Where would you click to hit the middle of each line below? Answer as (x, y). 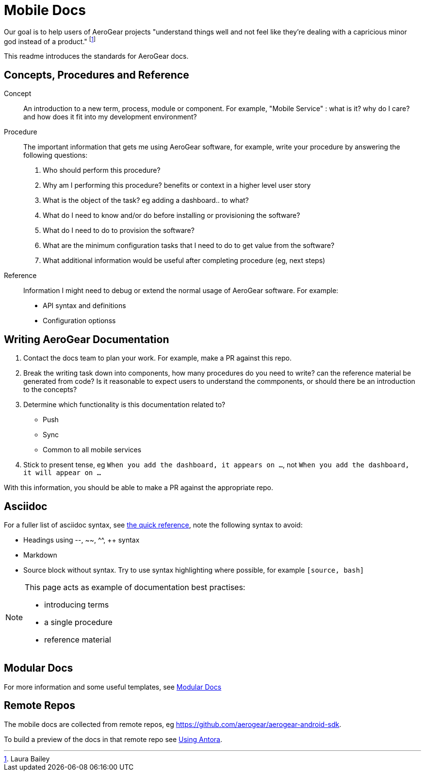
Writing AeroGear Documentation (87, 339)
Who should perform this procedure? (102, 170)
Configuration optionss (79, 321)
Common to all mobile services (92, 450)
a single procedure (78, 622)
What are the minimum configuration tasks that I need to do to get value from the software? (189, 246)
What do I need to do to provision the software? (119, 231)
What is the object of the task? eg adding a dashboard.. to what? (146, 200)
